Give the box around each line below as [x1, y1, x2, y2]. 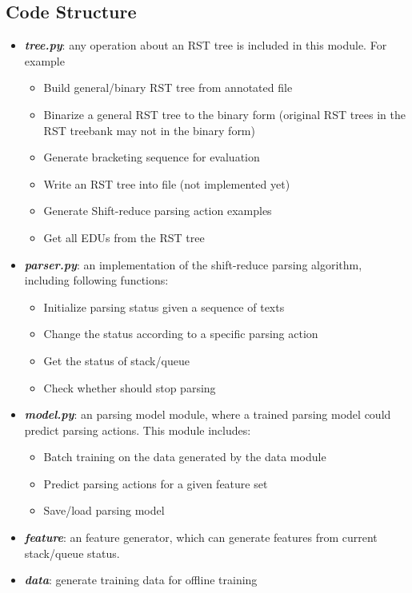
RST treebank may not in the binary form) [43, 121, 255, 138]
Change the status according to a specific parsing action [43, 325, 318, 342]
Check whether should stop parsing [43, 379, 216, 396]
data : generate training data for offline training [24, 571, 258, 588]
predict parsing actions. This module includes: [24, 421, 251, 438]
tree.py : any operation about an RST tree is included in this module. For [24, 37, 387, 54]
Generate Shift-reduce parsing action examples [43, 202, 272, 219]
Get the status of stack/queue [43, 352, 190, 368]
